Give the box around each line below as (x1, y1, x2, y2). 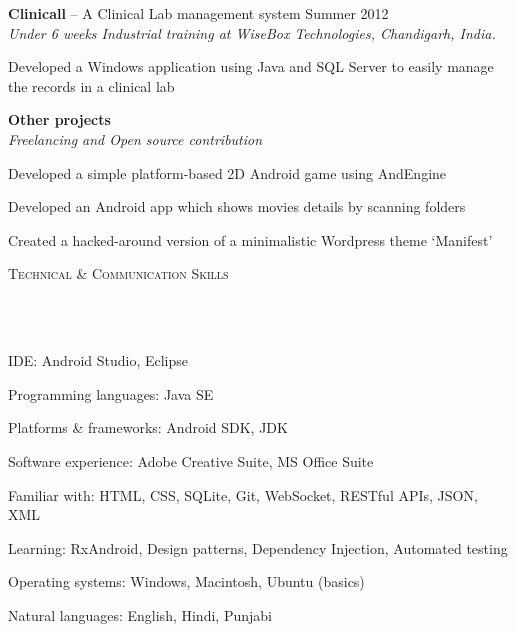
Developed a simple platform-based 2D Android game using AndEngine (8, 162, 447, 183)
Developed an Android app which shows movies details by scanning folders (8, 196, 466, 217)
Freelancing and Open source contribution (8, 128, 263, 149)
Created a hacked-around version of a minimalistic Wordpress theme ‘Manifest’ (8, 229, 493, 250)
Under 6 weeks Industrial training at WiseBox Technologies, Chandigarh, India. (8, 22, 496, 43)
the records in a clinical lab (8, 75, 175, 96)
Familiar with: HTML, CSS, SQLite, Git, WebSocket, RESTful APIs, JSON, (8, 484, 478, 505)
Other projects (8, 109, 111, 130)
